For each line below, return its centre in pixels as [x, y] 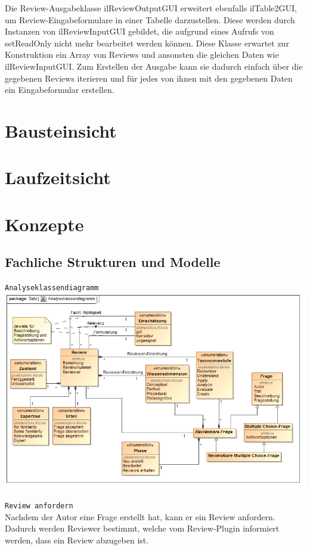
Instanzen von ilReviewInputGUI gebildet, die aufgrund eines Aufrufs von [139, 31]
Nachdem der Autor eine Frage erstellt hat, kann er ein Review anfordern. [140, 516]
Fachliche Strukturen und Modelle [113, 262]
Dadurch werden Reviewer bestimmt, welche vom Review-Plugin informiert [142, 528]
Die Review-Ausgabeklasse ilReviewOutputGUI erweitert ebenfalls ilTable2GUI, [151, 8]
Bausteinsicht [61, 130]
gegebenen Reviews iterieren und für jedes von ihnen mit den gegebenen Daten [149, 78]
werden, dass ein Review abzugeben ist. [77, 540]
